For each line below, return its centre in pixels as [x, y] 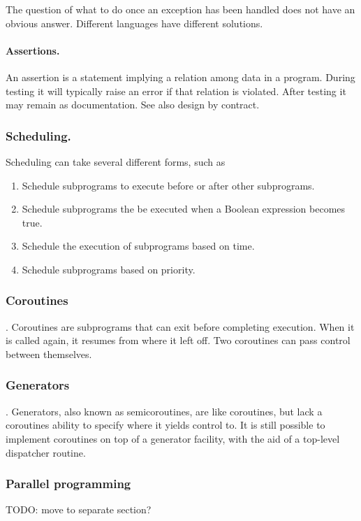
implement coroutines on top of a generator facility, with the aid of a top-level [173, 438]
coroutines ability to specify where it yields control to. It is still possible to [165, 425]
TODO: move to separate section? [79, 509]
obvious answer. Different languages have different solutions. [134, 23]
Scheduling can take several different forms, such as [116, 161]
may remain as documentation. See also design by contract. [133, 105]
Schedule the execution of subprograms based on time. [138, 246]
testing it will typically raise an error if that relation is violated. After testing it [176, 91]
